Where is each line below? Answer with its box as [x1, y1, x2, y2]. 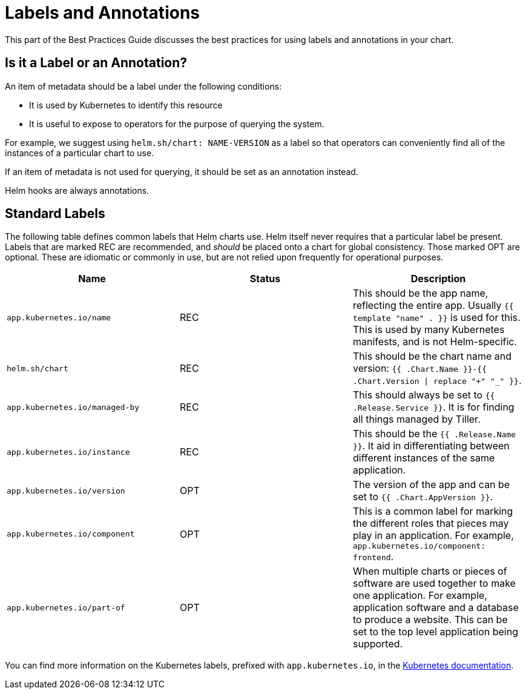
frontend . [352, 550, 394, 563]
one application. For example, [352, 589, 487, 602]
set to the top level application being [352, 626, 518, 638]
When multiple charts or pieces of [352, 565, 507, 578]
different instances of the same [352, 452, 495, 464]
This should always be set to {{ [352, 389, 495, 402]
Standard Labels [5, 206, 105, 222]
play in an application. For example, [352, 529, 514, 542]
